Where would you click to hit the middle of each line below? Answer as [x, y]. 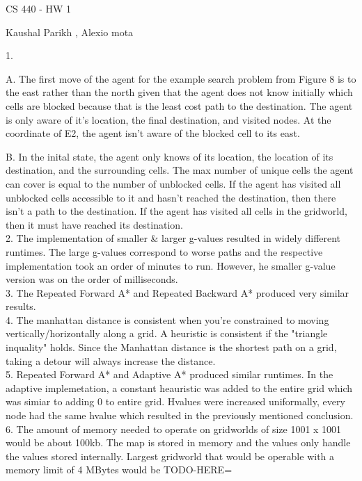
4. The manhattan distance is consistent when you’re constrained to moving [167, 319]
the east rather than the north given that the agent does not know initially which [179, 92]
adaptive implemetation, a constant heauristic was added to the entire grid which [179, 388]
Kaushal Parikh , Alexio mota [70, 32]
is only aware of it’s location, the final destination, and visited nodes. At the [168, 119]
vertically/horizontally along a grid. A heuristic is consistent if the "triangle [167, 333]
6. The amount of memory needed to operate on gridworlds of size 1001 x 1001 [174, 429]
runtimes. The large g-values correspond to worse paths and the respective [164, 251]
